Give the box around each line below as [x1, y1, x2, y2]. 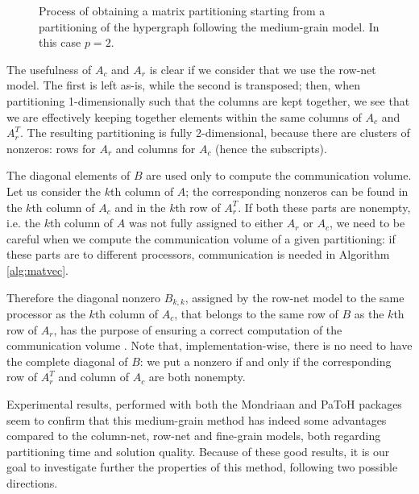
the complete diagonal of [6, 352, 128, 369]
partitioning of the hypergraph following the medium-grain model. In [39, 18, 380, 35]
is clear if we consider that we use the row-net [149, 60, 376, 77]
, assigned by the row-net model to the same [185, 289, 404, 305]
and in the [114, 198, 166, 215]
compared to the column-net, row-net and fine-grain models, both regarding [6, 427, 381, 444]
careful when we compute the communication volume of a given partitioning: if [6, 230, 396, 247]
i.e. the [6, 214, 40, 231]
